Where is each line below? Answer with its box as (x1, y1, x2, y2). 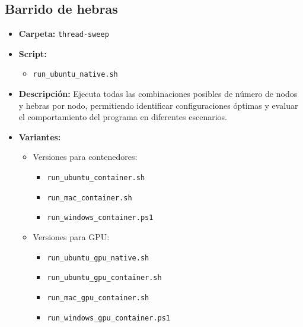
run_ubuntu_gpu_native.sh (47, 253, 149, 262)
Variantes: (18, 130, 61, 143)
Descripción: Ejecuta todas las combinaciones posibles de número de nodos (18, 87, 298, 100)
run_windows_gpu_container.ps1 (47, 313, 170, 322)
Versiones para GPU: (33, 231, 110, 243)
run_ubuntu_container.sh (47, 174, 145, 183)
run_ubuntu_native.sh (33, 70, 118, 79)
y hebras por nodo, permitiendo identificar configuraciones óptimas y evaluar (18, 99, 298, 111)
